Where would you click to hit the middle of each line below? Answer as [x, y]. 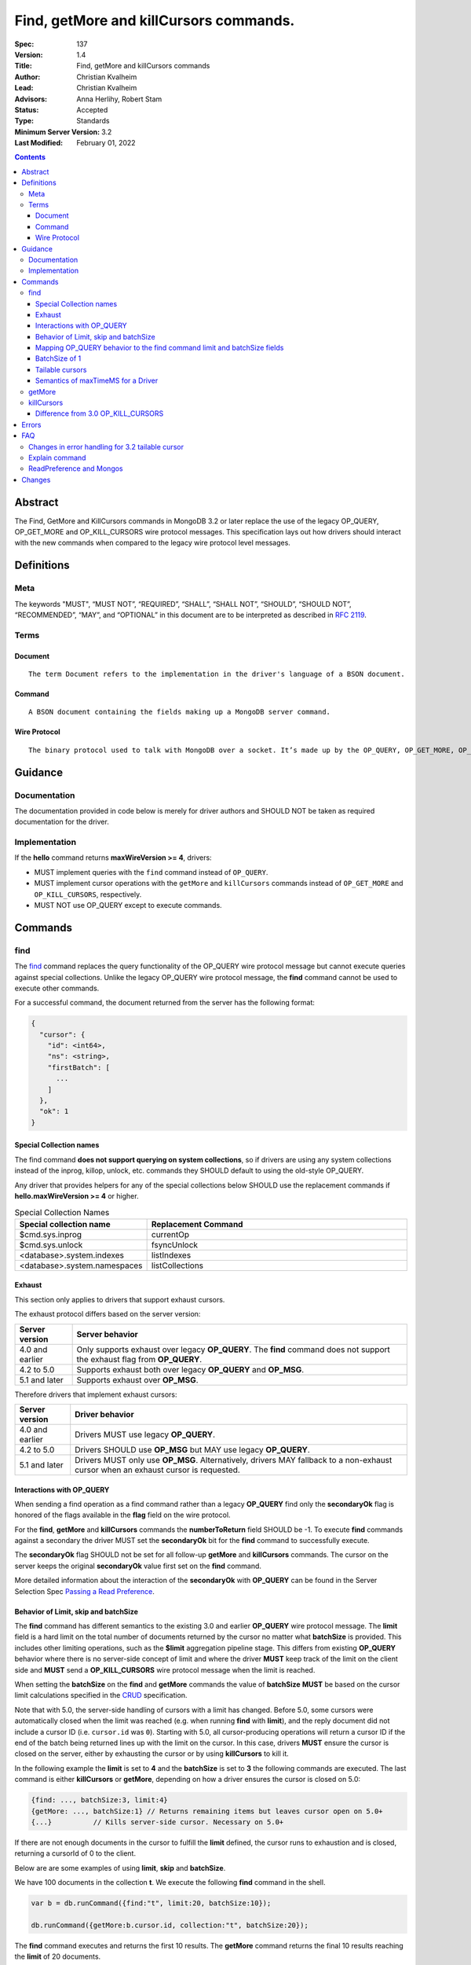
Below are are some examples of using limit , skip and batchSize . [120, 1868]
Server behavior [108, 1334]
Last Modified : [38, 143]
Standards [93, 121]
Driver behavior [104, 1414]
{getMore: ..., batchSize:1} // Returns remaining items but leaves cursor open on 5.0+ [207, 1811]
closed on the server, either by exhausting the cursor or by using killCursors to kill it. [152, 1754]
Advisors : [31, 99]
